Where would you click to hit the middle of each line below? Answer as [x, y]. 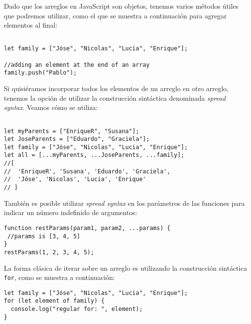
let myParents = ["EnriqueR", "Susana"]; [72, 131]
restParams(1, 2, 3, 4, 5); [49, 252]
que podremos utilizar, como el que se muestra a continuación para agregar [115, 15]
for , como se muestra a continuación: [59, 277]
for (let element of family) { [54, 301]
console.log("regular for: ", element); [77, 309]
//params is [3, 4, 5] [44, 236]
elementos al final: [31, 25]
